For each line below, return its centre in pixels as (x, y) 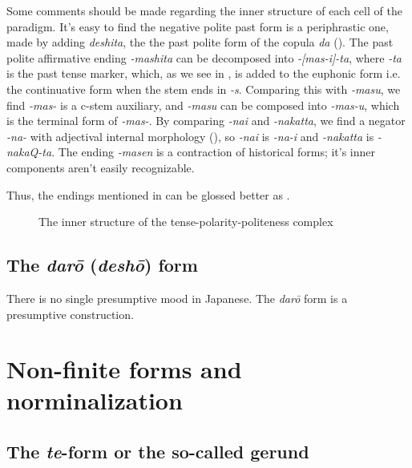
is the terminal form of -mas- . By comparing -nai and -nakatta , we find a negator (206, 121)
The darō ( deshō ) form (102, 265)
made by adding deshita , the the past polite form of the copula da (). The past (200, 42)
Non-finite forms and (124, 369)
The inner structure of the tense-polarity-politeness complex (186, 222)
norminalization (95, 400)
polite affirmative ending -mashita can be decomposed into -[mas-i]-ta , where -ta (204, 57)
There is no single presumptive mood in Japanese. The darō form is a (177, 298)
